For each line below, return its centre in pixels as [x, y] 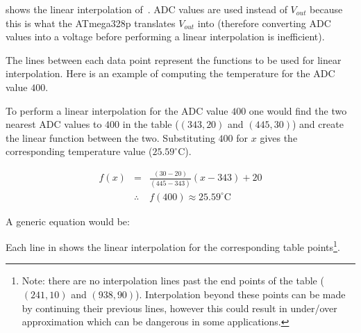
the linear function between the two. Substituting [110, 137]
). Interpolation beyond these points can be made [241, 294]
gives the [279, 137]
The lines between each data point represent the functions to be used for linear [174, 59]
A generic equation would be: [68, 221]
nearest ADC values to [54, 124]
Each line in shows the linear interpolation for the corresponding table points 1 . [173, 246]
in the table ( [151, 124]
